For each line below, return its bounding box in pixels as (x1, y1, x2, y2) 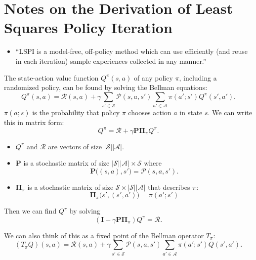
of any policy (133, 72, 173, 83)
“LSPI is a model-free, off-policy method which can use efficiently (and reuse (15, 46, 248, 56)
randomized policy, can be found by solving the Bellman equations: (4, 82, 208, 92)
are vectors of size (48, 141, 102, 151)
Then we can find (4, 206, 57, 216)
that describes (148, 181, 190, 192)
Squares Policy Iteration (4, 17, 172, 38)
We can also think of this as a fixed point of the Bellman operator (4, 230, 204, 240)
